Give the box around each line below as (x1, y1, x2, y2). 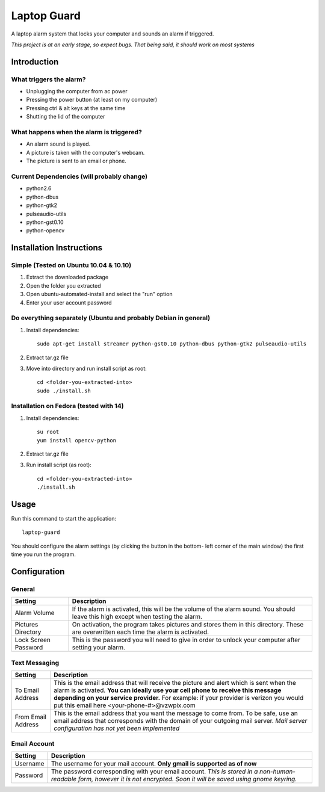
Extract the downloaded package (26, 274, 108, 281)
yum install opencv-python (37, 437, 117, 444)
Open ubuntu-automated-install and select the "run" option (26, 291, 173, 298)
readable (51, 775, 77, 783)
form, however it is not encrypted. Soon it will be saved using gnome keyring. (78, 775, 297, 783)
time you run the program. (11, 551, 76, 558)
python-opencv (26, 227, 65, 234)
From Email (14, 713, 46, 722)
